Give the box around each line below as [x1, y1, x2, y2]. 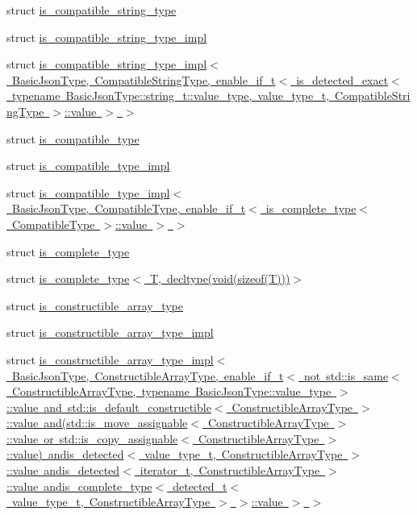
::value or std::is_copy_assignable [6, 430, 178, 446]
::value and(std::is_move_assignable [6, 414, 188, 431]
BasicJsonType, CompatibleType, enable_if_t [11, 200, 246, 217]
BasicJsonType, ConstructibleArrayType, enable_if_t [11, 367, 284, 384]
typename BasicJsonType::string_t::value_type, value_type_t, [11, 87, 330, 104]
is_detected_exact [296, 71, 389, 88]
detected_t [173, 477, 227, 494]
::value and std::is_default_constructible [6, 398, 211, 415]
